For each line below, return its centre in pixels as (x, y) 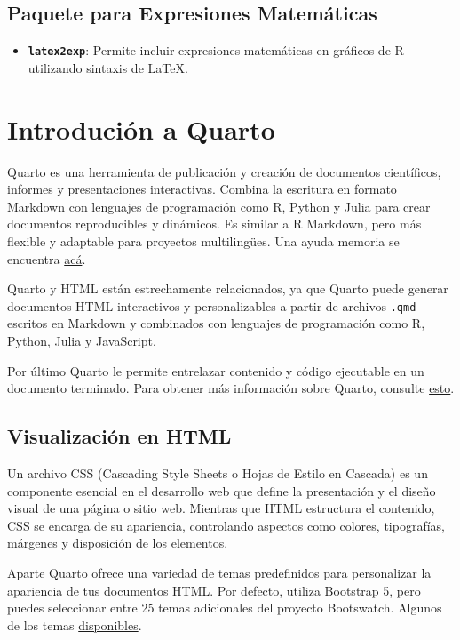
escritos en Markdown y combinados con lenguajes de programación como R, (216, 323)
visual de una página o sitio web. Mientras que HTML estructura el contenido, (221, 508)
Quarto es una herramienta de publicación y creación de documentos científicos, (224, 171)
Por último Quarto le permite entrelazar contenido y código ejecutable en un (216, 370)
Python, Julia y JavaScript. (82, 340)
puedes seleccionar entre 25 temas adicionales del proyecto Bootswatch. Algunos (225, 608)
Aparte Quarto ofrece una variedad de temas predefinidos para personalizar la (219, 572)
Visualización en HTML (119, 436)
